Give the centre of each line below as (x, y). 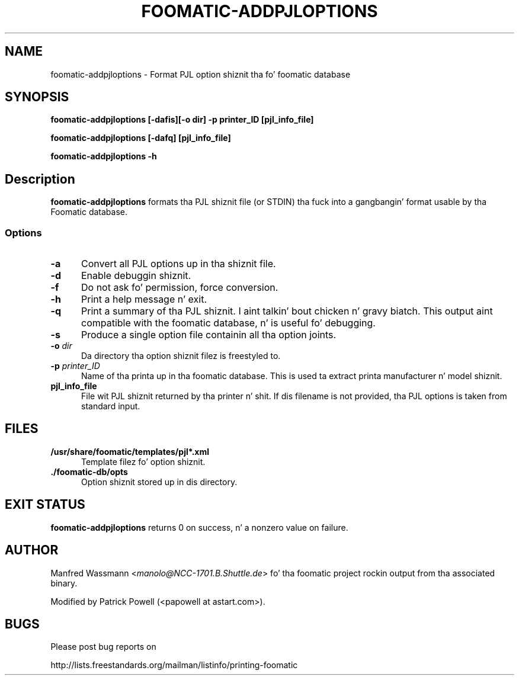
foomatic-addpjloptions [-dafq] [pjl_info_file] (141, 138)
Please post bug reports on (103, 647)
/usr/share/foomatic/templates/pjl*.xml (130, 451)
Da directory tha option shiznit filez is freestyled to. (181, 356)
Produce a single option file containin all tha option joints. (209, 335)
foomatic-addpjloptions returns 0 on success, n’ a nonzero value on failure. (199, 527)
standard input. (111, 406)
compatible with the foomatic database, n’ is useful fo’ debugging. (228, 323)
